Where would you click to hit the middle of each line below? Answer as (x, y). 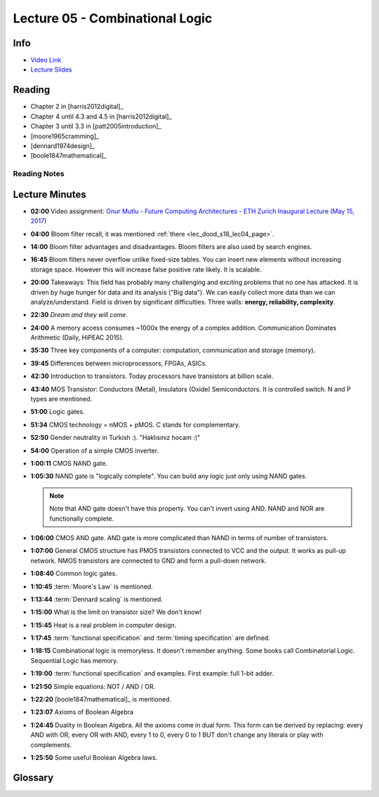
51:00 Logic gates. (58, 412)
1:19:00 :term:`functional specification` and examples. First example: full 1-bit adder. (152, 674)
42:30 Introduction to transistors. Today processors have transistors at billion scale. (152, 376)
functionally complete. (82, 518)
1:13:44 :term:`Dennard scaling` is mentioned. (97, 599)
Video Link (46, 60)
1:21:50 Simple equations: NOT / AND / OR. (93, 686)
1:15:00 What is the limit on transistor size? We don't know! (116, 612)
